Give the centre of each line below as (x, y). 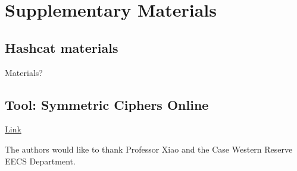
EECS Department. (40, 161)
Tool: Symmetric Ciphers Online (107, 104)
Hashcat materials (62, 47)
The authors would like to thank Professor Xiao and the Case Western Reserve (149, 149)
